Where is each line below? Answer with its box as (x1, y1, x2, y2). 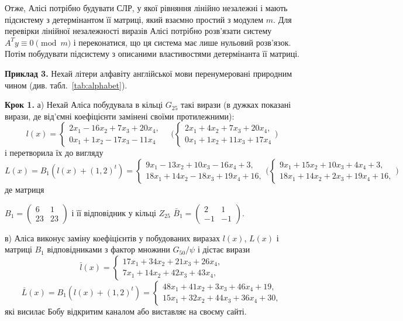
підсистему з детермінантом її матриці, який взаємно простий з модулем (5, 13, 264, 25)
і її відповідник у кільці (71, 206, 156, 218)
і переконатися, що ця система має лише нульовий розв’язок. (73, 36, 291, 48)
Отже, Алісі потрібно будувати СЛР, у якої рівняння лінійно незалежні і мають (5, 2, 288, 13)
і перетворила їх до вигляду (5, 146, 104, 159)
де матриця (5, 183, 44, 195)
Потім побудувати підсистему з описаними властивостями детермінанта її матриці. (5, 47, 299, 60)
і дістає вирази (197, 243, 250, 255)
